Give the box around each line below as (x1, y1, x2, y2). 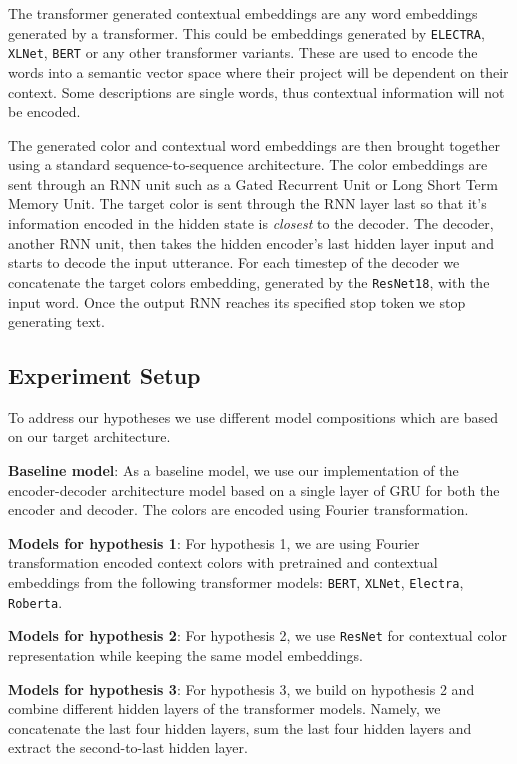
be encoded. (8, 101, 81, 122)
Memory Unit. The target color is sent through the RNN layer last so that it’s (8, 193, 487, 214)
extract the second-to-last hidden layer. (8, 737, 248, 758)
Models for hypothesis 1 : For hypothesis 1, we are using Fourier (8, 532, 420, 553)
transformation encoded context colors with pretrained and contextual (8, 552, 438, 573)
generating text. (8, 311, 105, 332)
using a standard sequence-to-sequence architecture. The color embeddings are (8, 154, 488, 175)
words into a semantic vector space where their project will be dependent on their (8, 61, 509, 82)
